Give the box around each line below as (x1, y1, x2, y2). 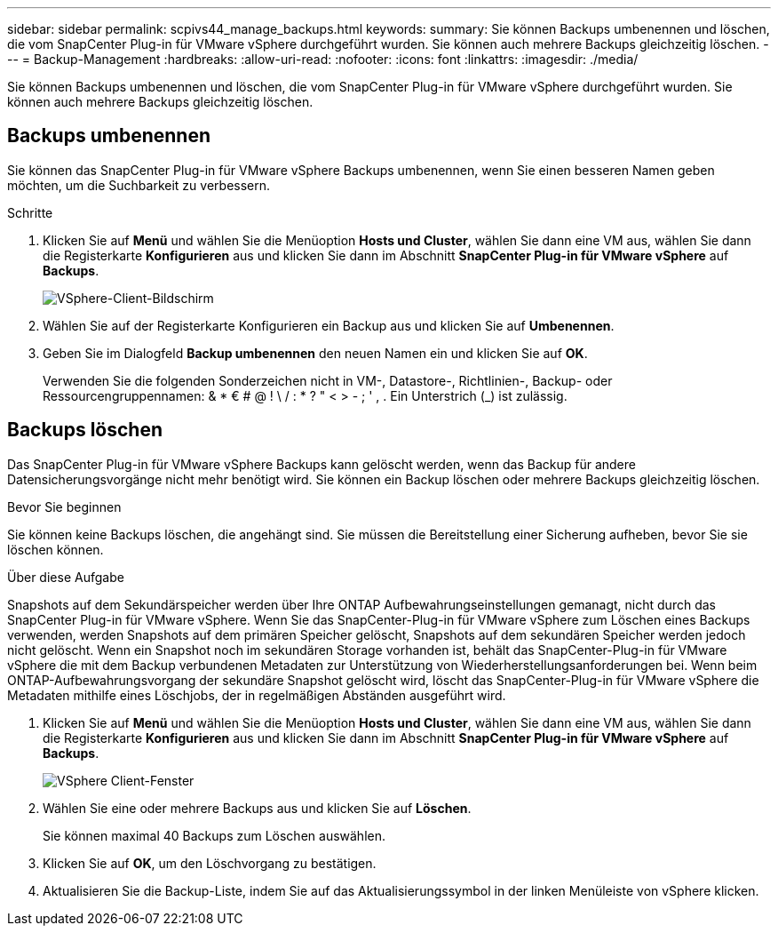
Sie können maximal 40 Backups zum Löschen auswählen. (43, 827, 385, 843)
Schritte (7, 204, 53, 220)
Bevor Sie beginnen (7, 498, 122, 514)
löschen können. (7, 541, 104, 557)
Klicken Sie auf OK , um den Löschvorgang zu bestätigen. (43, 855, 377, 871)
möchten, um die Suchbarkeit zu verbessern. (7, 177, 271, 193)
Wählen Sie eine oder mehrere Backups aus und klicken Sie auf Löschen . (43, 800, 472, 816)
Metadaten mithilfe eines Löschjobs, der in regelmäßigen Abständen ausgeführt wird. (7, 687, 506, 703)
